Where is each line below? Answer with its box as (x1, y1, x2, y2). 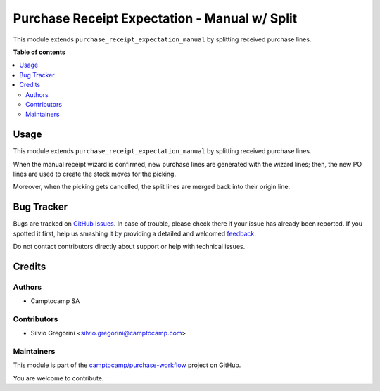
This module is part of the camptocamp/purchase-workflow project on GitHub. (13, 361, 241, 369)
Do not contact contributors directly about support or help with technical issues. (13, 243, 246, 251)
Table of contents (13, 48, 66, 56)
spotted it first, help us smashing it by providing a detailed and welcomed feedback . (13, 229, 257, 238)
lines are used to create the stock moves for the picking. (13, 169, 176, 178)
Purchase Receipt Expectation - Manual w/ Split (13, 11, 298, 26)
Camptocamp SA (30, 297, 80, 305)
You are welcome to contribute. (13, 373, 104, 383)
